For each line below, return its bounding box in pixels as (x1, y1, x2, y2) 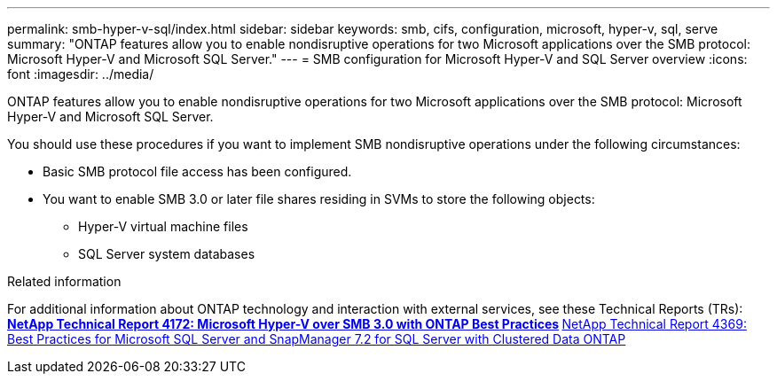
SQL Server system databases (78, 246, 255, 261)
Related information (7, 274, 122, 289)
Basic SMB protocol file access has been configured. (43, 164, 352, 179)
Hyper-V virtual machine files (78, 219, 248, 234)
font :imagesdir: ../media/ (7, 66, 154, 82)
